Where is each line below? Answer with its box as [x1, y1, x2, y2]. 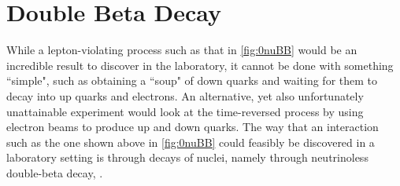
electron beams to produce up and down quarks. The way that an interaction [6, 119, 379, 135]
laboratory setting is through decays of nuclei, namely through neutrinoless [6, 149, 369, 166]
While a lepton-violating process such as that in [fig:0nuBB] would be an [6, 42, 357, 58]
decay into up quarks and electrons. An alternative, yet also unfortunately [6, 87, 364, 104]
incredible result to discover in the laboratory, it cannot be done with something [6, 57, 394, 73]
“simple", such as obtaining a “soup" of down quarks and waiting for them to [6, 72, 378, 89]
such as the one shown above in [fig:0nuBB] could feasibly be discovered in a [6, 133, 375, 150]
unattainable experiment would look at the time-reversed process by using [6, 103, 364, 119]
